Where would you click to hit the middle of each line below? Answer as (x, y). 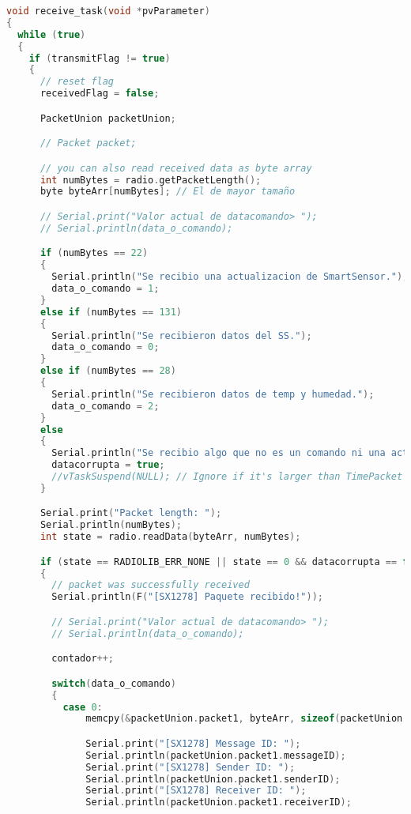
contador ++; (83, 659)
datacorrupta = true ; (108, 465)
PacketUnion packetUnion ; (108, 118)
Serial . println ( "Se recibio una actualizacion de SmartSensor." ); (230, 277)
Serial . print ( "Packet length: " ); (131, 513)
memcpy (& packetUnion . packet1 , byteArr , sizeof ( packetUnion (244, 719)
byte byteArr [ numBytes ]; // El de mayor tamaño (168, 192)
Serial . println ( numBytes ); (111, 525)
